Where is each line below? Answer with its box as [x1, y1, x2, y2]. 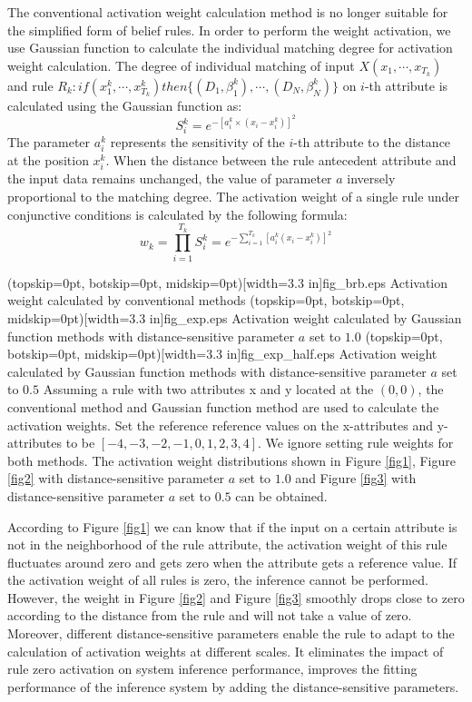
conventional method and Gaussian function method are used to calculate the [7, 397, 439, 416]
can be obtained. [235, 486, 328, 505]
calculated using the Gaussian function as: [7, 95, 242, 114]
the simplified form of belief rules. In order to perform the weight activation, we [7, 20, 451, 39]
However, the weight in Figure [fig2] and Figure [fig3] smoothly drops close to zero [7, 588, 465, 607]
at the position [7, 151, 89, 170]
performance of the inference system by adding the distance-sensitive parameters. [7, 677, 459, 696]
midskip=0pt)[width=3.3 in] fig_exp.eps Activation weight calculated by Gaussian [7, 308, 462, 327]
